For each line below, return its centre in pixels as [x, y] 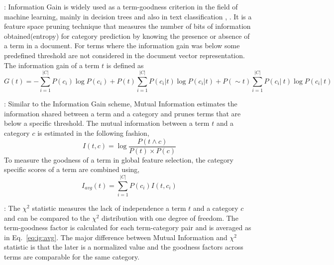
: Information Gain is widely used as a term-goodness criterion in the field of [121, 6]
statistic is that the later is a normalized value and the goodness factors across [124, 247]
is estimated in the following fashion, [93, 133]
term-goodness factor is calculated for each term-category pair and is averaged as [128, 227]
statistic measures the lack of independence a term [109, 208]
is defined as [125, 65]
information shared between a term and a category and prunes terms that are [122, 113]
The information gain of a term [52, 65]
